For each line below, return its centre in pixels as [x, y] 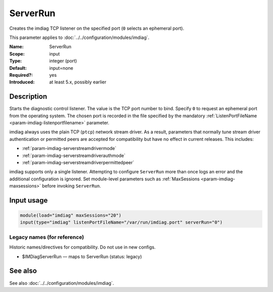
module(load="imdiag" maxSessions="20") [71, 215]
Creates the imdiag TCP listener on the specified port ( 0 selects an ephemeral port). [97, 28]
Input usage [29, 200]
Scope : [17, 54]
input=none [61, 68]
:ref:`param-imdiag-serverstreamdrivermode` [69, 149]
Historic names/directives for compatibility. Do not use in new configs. [83, 247]
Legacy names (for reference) [47, 237]
